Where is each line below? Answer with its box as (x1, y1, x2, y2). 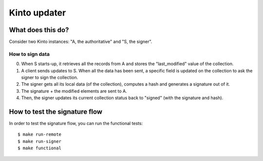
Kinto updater (9, 7, 66, 18)
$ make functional (18, 145, 62, 151)
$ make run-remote (18, 132, 62, 137)
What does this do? (9, 26, 69, 34)
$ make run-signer (18, 139, 62, 144)
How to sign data (9, 51, 50, 57)
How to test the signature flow (9, 107, 102, 116)
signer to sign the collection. (21, 74, 78, 80)
